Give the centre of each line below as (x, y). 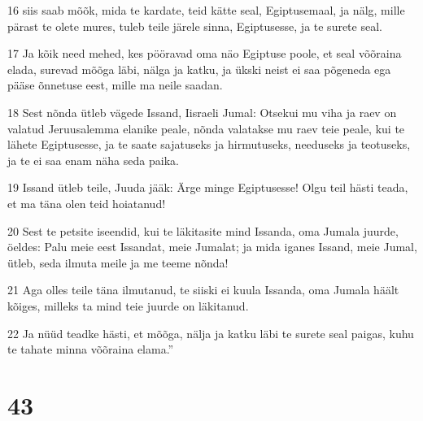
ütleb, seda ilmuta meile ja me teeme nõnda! (118, 262)
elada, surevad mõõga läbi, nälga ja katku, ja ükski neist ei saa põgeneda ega (199, 69)
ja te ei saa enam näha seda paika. (93, 160)
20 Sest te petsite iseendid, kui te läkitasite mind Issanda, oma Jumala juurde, (203, 230)
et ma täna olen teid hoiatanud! (87, 203)
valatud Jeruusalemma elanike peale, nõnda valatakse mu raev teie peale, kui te (206, 128)
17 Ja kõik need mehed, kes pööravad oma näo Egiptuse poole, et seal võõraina (205, 53)
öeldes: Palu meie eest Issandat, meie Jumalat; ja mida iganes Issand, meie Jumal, (212, 247)
